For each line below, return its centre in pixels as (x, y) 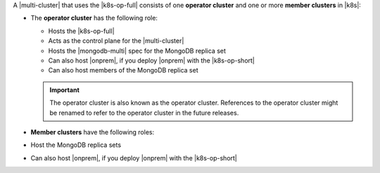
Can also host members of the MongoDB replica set (123, 70)
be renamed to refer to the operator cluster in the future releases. (144, 113)
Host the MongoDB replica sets (76, 145)
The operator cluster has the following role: (94, 18)
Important (65, 90)
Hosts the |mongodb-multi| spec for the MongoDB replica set (137, 51)
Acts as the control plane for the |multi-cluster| (116, 41)
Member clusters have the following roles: (93, 132)
